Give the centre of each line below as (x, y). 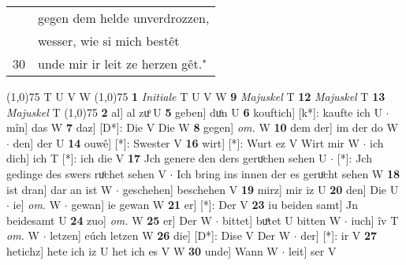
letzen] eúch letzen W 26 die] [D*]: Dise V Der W (170, 235)
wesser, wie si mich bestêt (109, 41)
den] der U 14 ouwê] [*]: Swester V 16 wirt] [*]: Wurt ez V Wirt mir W (186, 142)
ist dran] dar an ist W (60, 189)
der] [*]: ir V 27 (339, 235)
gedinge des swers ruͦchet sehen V (86, 173)
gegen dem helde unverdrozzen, (124, 18)
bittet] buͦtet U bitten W (282, 220)
